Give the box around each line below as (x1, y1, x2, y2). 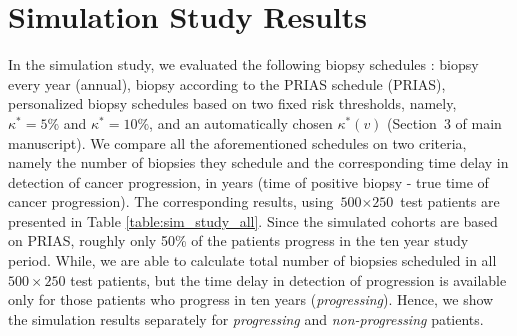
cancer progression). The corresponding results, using (8, 191, 334, 212)
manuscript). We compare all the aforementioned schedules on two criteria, (8, 132, 467, 153)
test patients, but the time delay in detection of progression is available (70, 269, 507, 290)
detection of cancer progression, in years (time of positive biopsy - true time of (8, 171, 489, 192)
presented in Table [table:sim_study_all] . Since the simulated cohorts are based (8, 210, 498, 231)
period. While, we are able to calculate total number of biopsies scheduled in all (8, 250, 497, 271)
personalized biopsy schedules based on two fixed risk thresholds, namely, (8, 93, 457, 114)
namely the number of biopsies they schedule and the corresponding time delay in (8, 152, 509, 173)
